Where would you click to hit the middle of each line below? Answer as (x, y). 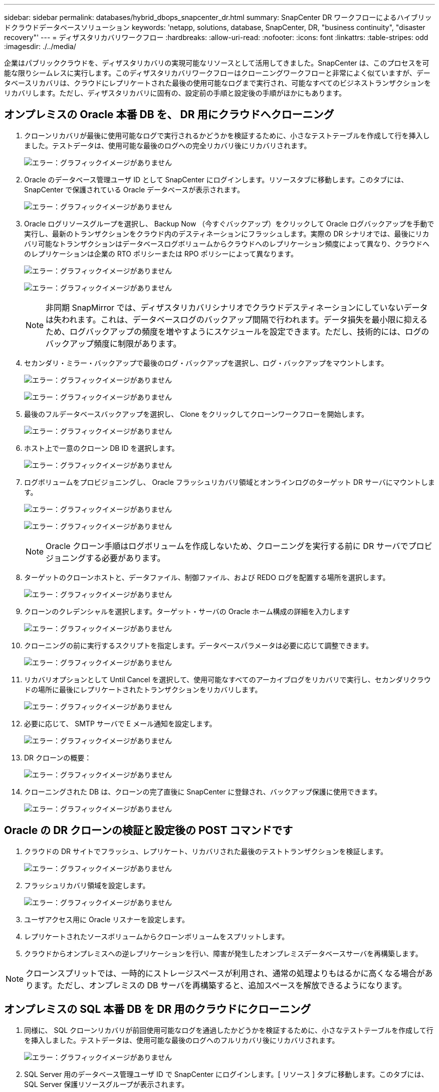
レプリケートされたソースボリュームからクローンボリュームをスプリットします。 (157, 936)
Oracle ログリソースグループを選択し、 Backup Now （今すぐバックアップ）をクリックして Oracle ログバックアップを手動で (229, 223)
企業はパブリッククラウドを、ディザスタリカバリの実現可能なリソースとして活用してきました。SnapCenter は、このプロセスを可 (217, 63)
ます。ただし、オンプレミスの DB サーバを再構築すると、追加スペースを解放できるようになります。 (220, 985)
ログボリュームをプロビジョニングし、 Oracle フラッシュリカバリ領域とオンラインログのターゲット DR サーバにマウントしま (230, 482)
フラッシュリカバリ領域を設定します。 (87, 885)
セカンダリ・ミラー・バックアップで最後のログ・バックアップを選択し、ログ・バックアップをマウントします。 (206, 363)
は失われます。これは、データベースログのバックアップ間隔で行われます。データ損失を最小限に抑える (237, 319)
